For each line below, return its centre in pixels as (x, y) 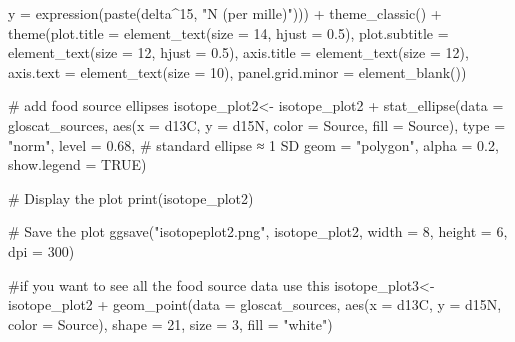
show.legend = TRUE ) (77, 164)
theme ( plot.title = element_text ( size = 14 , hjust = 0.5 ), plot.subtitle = (228, 32)
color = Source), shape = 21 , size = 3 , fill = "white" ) (170, 323)
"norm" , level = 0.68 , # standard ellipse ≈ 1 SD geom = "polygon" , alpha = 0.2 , (253, 144)
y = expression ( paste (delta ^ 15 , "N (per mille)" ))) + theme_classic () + (225, 13)
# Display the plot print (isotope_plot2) (131, 197)
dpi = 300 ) (41, 250)
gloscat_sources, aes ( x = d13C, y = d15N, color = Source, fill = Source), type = (257, 124)
